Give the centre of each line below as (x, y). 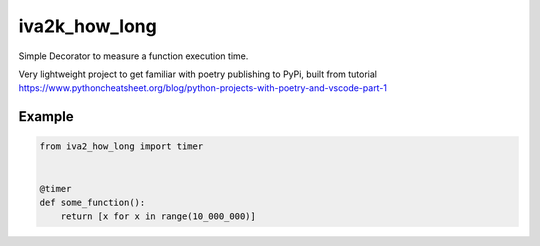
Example (46, 116)
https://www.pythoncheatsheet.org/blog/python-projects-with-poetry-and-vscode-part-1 (203, 88)
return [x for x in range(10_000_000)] (158, 216)
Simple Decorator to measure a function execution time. (133, 56)
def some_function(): (92, 202)
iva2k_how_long (87, 26)
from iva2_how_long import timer (121, 146)
